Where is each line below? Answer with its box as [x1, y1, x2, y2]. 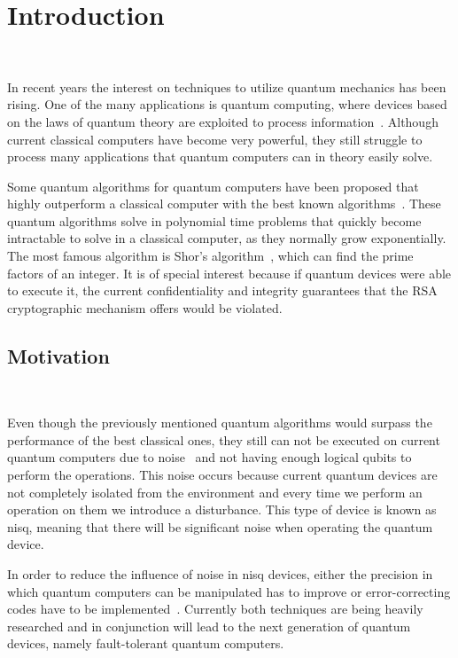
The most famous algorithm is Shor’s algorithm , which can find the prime [7, 247, 414, 265]
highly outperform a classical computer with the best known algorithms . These [7, 194, 441, 213]
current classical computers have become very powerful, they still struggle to [7, 129, 423, 148]
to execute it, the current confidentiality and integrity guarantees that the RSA [7, 281, 438, 300]
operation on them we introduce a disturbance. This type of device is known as [7, 500, 437, 519]
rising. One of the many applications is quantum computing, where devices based [7, 95, 447, 114]
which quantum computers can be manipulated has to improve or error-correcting [7, 582, 451, 600]
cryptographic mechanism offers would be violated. [7, 298, 283, 317]
